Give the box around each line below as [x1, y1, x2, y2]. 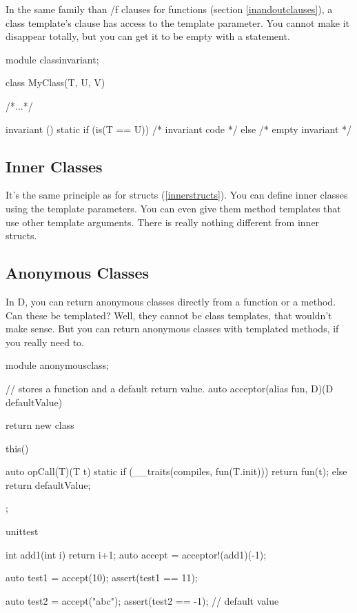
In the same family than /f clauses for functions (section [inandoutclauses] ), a [6, 2, 333, 16]
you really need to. [6, 334, 84, 349]
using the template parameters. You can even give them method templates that [6, 201, 341, 215]
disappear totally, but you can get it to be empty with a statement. [6, 29, 290, 43]
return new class [6, 418, 74, 432]
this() [6, 441, 29, 455]
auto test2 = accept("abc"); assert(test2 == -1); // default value [6, 593, 279, 607]
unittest [6, 524, 39, 539]
